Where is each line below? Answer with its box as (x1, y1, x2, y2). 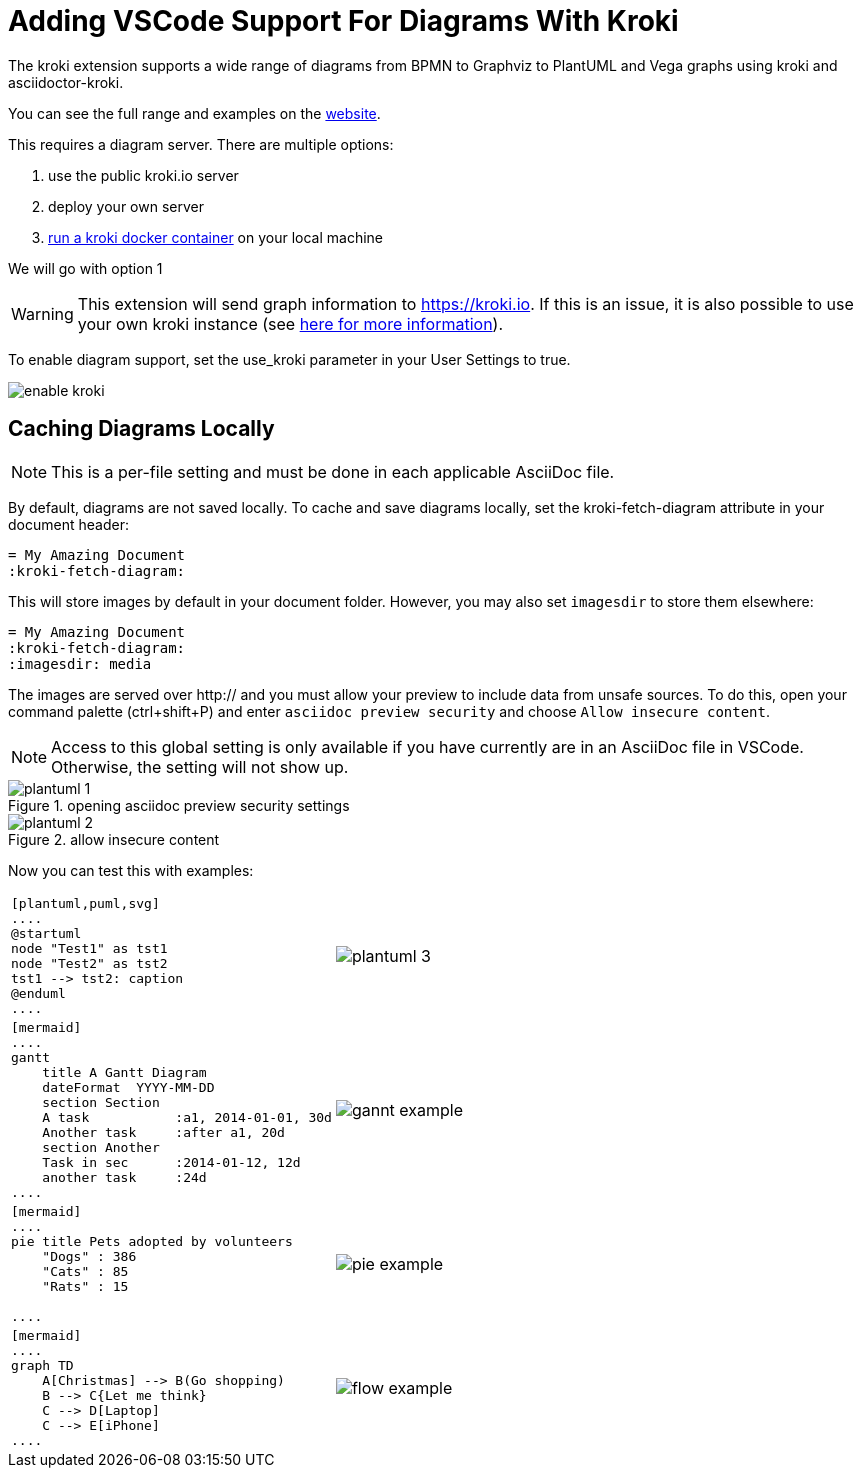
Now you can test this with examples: (8, 861, 254, 879)
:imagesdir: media (8, 655, 152, 672)
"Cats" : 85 (42, 1263, 129, 1279)
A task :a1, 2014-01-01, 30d (42, 1109, 332, 1125)
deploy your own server (48, 197, 204, 215)
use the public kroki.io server (48, 166, 239, 184)
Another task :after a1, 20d (42, 1124, 285, 1140)
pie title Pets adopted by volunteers (11, 1233, 293, 1249)
